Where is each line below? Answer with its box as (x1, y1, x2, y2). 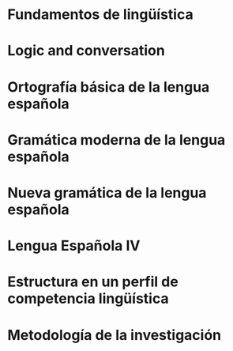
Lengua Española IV (7, 237, 141, 255)
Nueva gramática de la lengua (7, 183, 207, 202)
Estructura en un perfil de (7, 273, 179, 291)
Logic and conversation (7, 42, 165, 60)
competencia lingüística (7, 290, 169, 308)
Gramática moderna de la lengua (7, 130, 226, 149)
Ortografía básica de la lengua (7, 77, 210, 96)
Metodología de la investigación (7, 326, 222, 344)
